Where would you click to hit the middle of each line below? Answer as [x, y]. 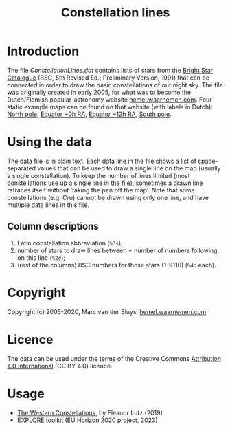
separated [22, 168]
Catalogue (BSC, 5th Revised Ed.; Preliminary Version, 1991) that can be [108, 78]
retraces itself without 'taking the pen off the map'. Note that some [101, 190]
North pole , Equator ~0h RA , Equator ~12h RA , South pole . [89, 114]
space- [208, 161]
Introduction [43, 51]
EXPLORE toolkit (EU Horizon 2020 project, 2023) [87, 420]
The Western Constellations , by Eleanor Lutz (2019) [90, 412]
